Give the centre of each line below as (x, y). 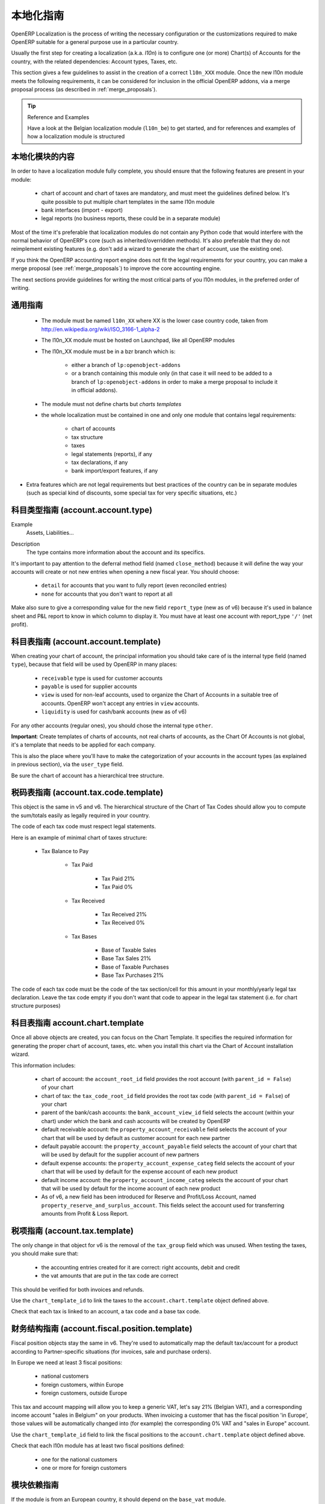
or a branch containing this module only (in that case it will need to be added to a (172, 374)
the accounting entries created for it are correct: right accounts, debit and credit (141, 1267)
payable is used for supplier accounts (89, 686)
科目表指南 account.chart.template (78, 1023)
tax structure (87, 437)
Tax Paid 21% (118, 878)
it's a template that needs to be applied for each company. (83, 745)
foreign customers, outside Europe (84, 1393)
